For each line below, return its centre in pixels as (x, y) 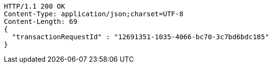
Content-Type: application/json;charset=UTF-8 (94, 14)
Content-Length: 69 (41, 22)
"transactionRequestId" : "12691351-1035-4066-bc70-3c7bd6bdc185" (140, 37)
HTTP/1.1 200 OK (35, 6)
